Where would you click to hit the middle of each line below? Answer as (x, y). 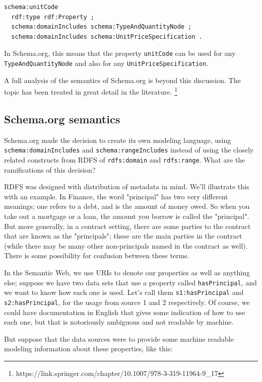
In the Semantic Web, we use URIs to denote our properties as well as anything (127, 272)
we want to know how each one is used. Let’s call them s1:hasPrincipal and (124, 292)
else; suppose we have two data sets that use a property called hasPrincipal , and (130, 282)
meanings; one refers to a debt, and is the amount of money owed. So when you (127, 206)
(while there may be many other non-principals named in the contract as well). (126, 245)
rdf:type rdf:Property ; (53, 17)
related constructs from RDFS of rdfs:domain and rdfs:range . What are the (125, 159)
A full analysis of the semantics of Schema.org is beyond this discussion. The (122, 80)
